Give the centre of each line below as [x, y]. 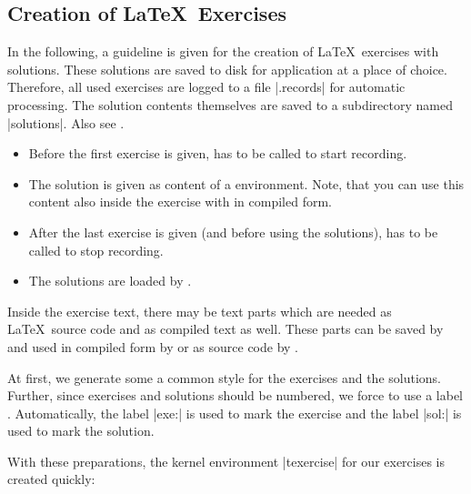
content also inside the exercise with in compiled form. [180, 202]
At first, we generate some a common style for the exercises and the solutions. [224, 377]
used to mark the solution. [81, 431]
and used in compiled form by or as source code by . [153, 346]
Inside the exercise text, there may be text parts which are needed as [200, 311]
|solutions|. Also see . [66, 122]
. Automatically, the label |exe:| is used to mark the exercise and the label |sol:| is [235, 413]
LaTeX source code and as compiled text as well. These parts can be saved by [225, 329]
